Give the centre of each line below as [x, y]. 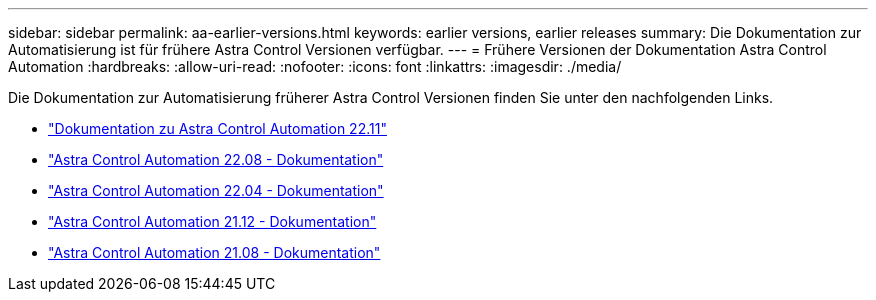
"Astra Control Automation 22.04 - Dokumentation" [216, 190]
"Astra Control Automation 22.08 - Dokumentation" [216, 159]
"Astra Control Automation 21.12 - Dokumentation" [212, 221]
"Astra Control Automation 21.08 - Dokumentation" [214, 252]
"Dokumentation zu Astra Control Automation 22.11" [217, 128]
